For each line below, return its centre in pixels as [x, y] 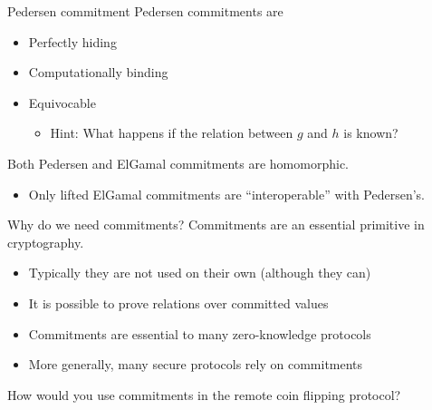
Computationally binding [98, 72]
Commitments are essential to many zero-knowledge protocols [200, 333]
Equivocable [62, 102]
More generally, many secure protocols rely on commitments [196, 364]
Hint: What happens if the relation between [172, 133]
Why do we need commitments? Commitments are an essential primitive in [216, 225]
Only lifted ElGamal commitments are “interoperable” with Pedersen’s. [227, 194]
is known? [371, 133]
